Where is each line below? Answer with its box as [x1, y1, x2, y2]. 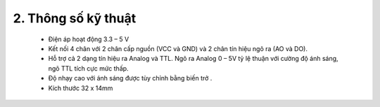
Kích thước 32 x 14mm [48, 84, 113, 92]
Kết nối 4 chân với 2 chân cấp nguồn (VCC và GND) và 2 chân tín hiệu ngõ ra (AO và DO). [48, 44, 308, 52]
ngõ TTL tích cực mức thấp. [48, 64, 129, 73]
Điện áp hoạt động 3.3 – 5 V [48, 35, 129, 43]
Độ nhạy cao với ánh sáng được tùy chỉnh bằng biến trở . [48, 74, 213, 83]
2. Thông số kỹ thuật [13, 10, 137, 26]
